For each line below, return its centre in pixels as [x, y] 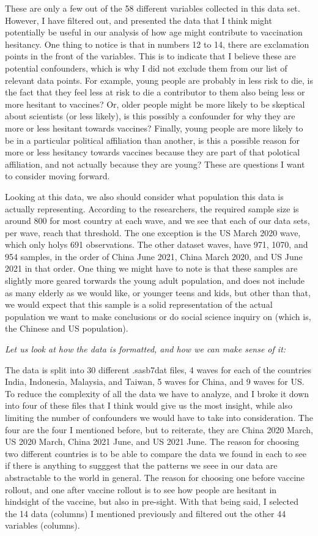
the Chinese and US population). [67, 328]
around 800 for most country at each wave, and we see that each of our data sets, [157, 221]
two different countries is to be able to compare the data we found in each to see [156, 453]
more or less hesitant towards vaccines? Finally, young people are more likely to [154, 128]
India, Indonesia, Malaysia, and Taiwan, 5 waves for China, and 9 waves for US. [155, 382]
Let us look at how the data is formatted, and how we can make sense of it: [146, 349]
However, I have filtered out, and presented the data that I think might [139, 20]
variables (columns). [43, 525]
